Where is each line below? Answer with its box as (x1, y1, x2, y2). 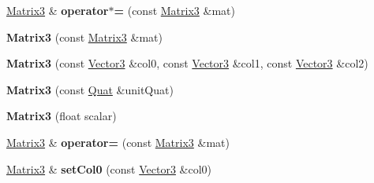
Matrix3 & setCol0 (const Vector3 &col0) (6, 160, 212, 177)
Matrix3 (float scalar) (6, 108, 117, 124)
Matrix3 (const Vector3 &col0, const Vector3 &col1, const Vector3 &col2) (6, 55, 368, 71)
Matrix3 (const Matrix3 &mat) (6, 28, 163, 45)
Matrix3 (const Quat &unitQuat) (6, 81, 174, 97)
